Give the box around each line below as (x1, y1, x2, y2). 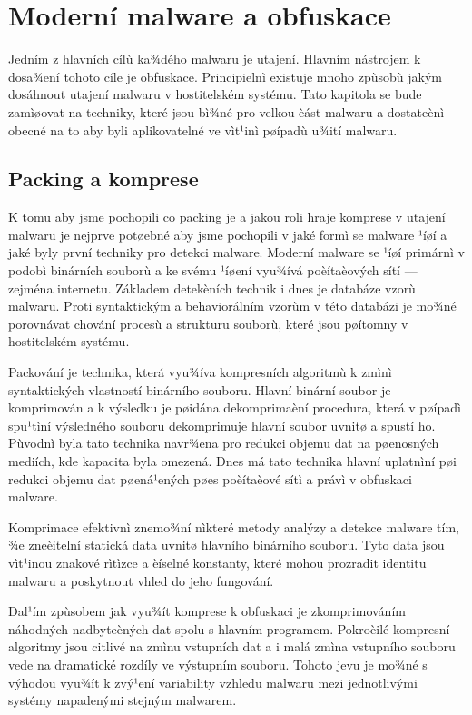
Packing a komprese (8, 164, 199, 193)
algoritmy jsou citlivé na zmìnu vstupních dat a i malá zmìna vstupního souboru (8, 637, 456, 656)
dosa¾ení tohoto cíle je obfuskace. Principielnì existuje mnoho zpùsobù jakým (8, 66, 443, 85)
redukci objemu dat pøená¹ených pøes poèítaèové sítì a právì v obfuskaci (8, 469, 412, 488)
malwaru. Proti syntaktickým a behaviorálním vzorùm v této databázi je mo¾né (8, 296, 457, 315)
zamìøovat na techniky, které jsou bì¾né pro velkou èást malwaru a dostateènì (8, 102, 445, 121)
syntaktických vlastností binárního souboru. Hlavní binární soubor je (8, 380, 391, 399)
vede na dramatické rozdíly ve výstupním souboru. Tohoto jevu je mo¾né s (8, 654, 428, 673)
